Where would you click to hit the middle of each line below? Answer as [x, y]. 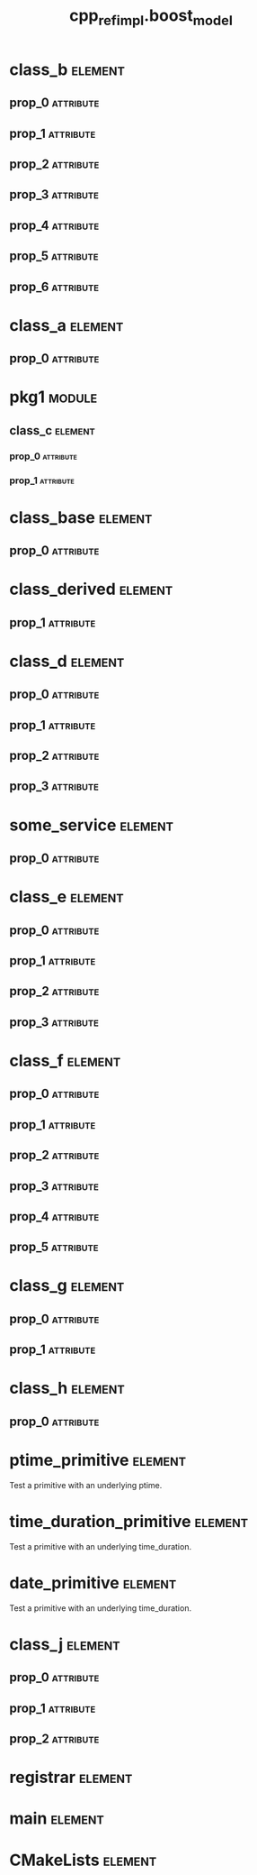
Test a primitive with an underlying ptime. [86, 1485]
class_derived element [91, 589]
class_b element [67, 69]
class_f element [65, 1061]
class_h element [67, 1388]
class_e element [66, 897]
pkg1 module [53, 397]
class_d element [67, 661]
